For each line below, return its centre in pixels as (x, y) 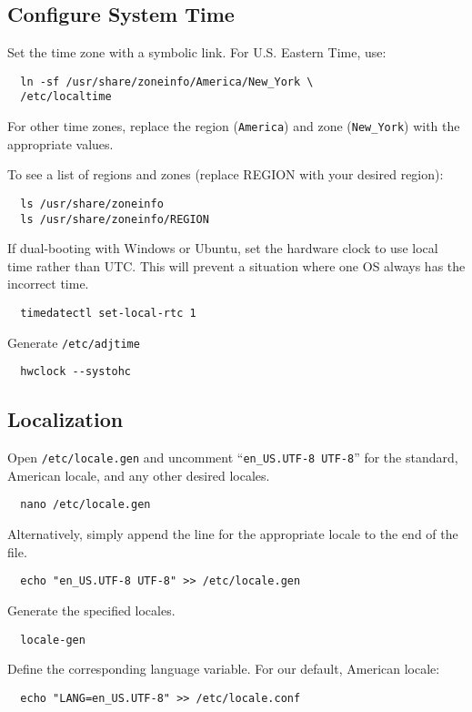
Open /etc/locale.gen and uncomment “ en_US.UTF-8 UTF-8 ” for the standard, (233, 458)
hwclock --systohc (76, 372)
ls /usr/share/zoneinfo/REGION (115, 219)
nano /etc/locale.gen (85, 505)
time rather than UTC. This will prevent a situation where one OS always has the (236, 265)
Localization (65, 419)
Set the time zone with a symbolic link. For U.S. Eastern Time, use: (197, 52)
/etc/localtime (66, 97)
